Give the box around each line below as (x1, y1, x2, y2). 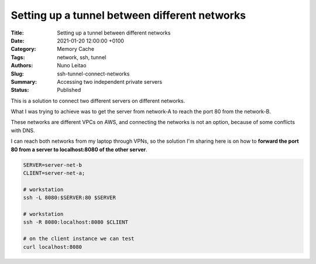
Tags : (11, 53, 25, 61)
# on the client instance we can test (23, 235, 135, 242)
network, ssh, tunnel (57, 53, 107, 61)
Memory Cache (57, 46, 95, 53)
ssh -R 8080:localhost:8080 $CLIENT (23, 219, 129, 225)
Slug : (11, 70, 25, 77)
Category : (11, 46, 36, 53)
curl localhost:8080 (23, 244, 82, 250)
